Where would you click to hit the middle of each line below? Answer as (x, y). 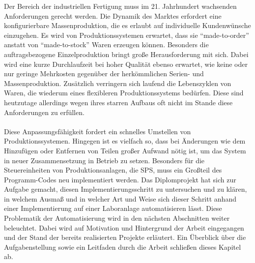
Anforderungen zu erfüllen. (44, 112)
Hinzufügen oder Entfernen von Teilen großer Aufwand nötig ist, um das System (125, 150)
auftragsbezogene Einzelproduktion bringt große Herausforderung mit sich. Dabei (126, 54)
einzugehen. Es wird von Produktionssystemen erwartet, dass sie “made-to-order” (127, 35)
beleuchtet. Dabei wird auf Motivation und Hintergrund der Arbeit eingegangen (124, 227)
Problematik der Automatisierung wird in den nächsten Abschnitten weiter (117, 218)
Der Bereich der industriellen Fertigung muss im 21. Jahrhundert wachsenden (120, 6)
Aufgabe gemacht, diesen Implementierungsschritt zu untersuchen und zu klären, (126, 189)
